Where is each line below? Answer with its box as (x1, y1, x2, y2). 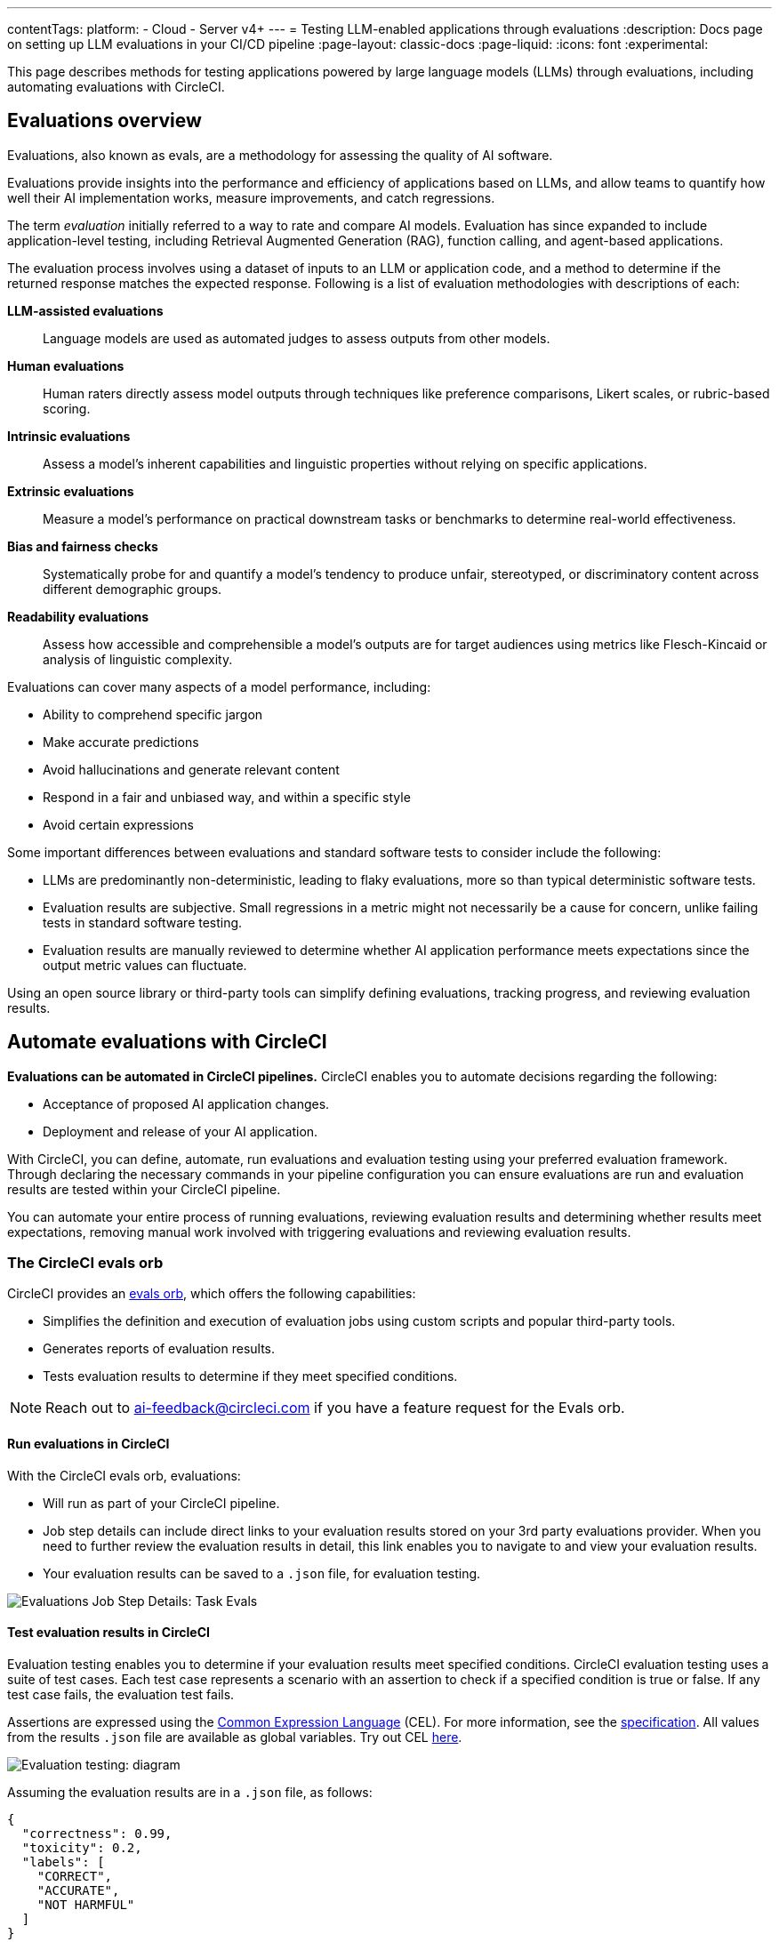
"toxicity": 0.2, (21, 1840, 142, 1855)
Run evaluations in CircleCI (7, 1436, 170, 1452)
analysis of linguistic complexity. (43, 651, 233, 667)
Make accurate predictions (43, 734, 199, 750)
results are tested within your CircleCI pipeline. (7, 1181, 281, 1197)
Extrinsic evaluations (7, 483, 134, 499)
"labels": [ (21, 1854, 105, 1869)
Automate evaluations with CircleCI (7, 1031, 327, 1054)
